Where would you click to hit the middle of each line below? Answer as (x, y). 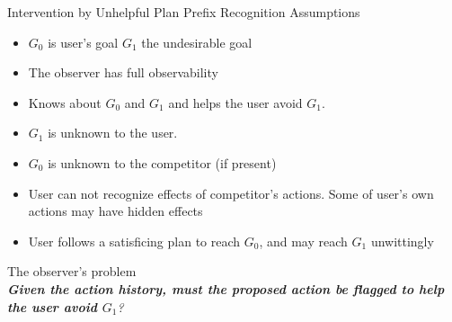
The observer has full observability (123, 72)
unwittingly (402, 241)
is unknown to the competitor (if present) (162, 162)
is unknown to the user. (113, 133)
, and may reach (303, 241)
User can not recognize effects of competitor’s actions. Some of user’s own (231, 193)
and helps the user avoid (235, 102)
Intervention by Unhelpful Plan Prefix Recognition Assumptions (184, 12)
